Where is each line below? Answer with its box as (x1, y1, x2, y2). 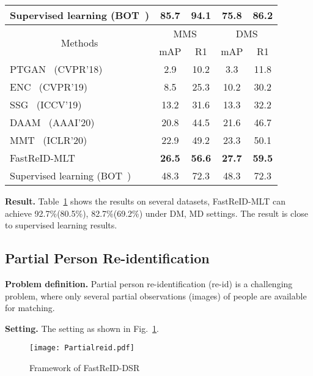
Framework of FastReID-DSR (29, 361, 140, 374)
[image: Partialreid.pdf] (29, 344, 134, 353)
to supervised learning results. (5, 219, 117, 231)
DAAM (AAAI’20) (10, 115, 95, 129)
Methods (61, 35, 98, 50)
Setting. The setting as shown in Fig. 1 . (5, 321, 159, 334)
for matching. (5, 301, 55, 314)
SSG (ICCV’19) (10, 97, 82, 111)
